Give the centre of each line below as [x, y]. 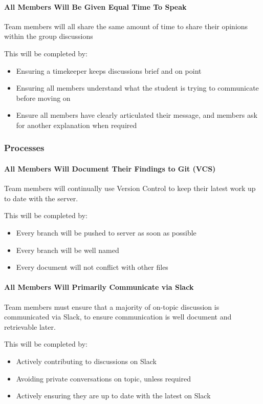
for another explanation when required [76, 125]
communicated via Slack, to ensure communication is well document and [118, 317]
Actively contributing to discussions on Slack [86, 361]
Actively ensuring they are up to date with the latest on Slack [113, 396]
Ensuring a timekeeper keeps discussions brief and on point [109, 70]
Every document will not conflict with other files [92, 267]
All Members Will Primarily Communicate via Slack [99, 287]
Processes [24, 148]
